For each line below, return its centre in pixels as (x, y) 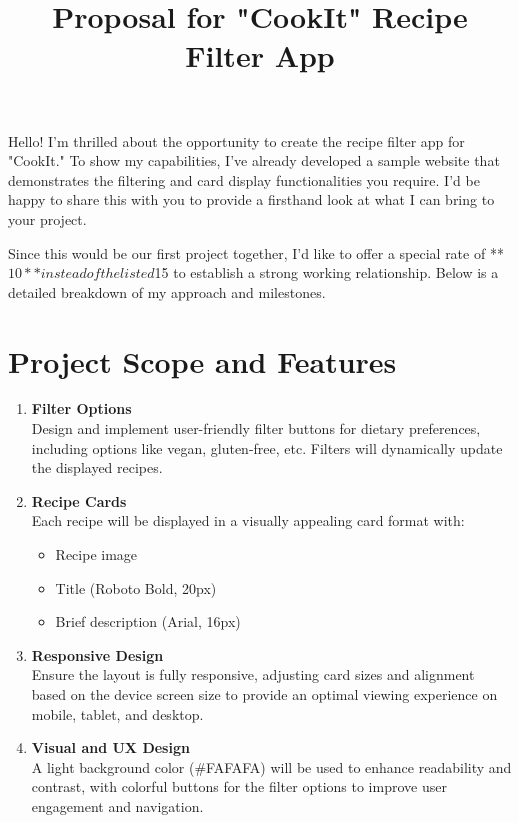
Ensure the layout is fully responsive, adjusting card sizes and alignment (253, 674)
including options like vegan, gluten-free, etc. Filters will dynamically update (267, 447)
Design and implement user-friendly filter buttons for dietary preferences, (256, 428)
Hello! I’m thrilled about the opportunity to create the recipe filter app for (236, 140)
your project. (47, 218)
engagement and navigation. (117, 805)
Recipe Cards (79, 500)
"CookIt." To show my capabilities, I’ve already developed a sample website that (254, 160)
